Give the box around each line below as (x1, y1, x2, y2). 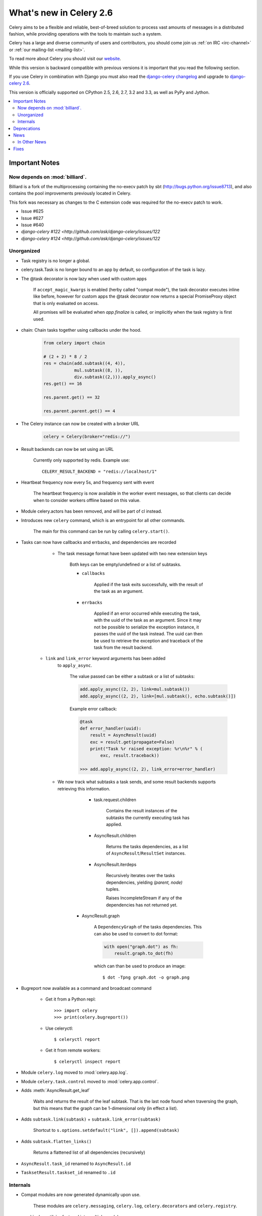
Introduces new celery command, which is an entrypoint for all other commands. (21, 517, 185, 523)
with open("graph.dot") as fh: (104, 944, 179, 949)
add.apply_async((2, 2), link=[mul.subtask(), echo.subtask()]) (80, 693, 236, 699)
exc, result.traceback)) (100, 753, 160, 758)
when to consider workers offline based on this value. (33, 497, 141, 503)
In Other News (17, 139, 47, 145)
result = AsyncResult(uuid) (90, 733, 157, 738)
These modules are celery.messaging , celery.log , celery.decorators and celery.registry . (33, 1203, 237, 1209)
